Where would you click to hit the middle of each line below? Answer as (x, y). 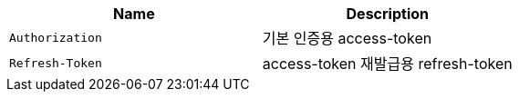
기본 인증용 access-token (347, 38)
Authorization (56, 37)
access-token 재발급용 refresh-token (387, 64)
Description (387, 14)
